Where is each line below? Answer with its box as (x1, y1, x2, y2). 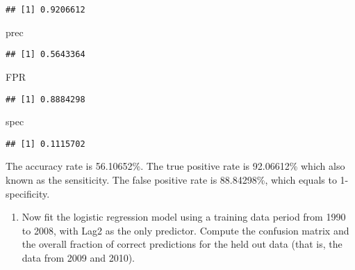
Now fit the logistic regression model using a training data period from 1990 (22, 209, 346, 224)
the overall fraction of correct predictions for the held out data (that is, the (22, 237, 342, 251)
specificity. (6, 186, 50, 200)
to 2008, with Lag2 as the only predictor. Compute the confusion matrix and (22, 223, 349, 237)
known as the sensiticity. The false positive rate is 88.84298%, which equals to (6, 173, 337, 186)
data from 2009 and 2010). (22, 250, 135, 264)
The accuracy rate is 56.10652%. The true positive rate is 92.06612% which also (6, 159, 345, 173)
